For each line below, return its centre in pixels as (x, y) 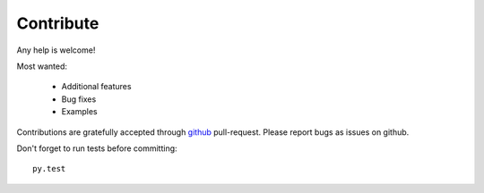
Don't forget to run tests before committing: (97, 148)
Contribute (58, 23)
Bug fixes (79, 99)
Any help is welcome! (56, 50)
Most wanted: (42, 66)
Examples (79, 112)
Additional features (96, 87)
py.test (49, 169)
